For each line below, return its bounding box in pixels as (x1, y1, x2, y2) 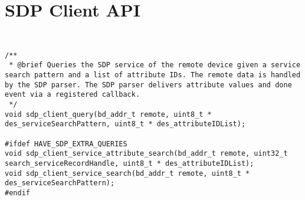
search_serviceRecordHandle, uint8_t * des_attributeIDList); (5, 159, 254, 168)
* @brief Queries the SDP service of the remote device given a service (9, 61, 301, 70)
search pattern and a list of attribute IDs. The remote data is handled (5, 71, 301, 80)
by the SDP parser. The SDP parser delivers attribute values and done (5, 80, 292, 89)
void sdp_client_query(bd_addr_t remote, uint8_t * (5, 110, 212, 119)
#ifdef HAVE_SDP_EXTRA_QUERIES (5, 139, 127, 148)
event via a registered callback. (5, 90, 140, 99)
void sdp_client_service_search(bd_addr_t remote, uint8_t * (5, 169, 250, 178)
